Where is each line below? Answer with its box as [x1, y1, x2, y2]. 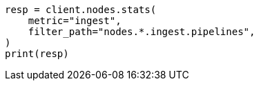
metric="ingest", [28, 15, 122, 26]
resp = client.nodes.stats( [5, 4, 157, 15]
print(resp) [5, 48, 69, 59]
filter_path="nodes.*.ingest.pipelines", [28, 26, 256, 37]
